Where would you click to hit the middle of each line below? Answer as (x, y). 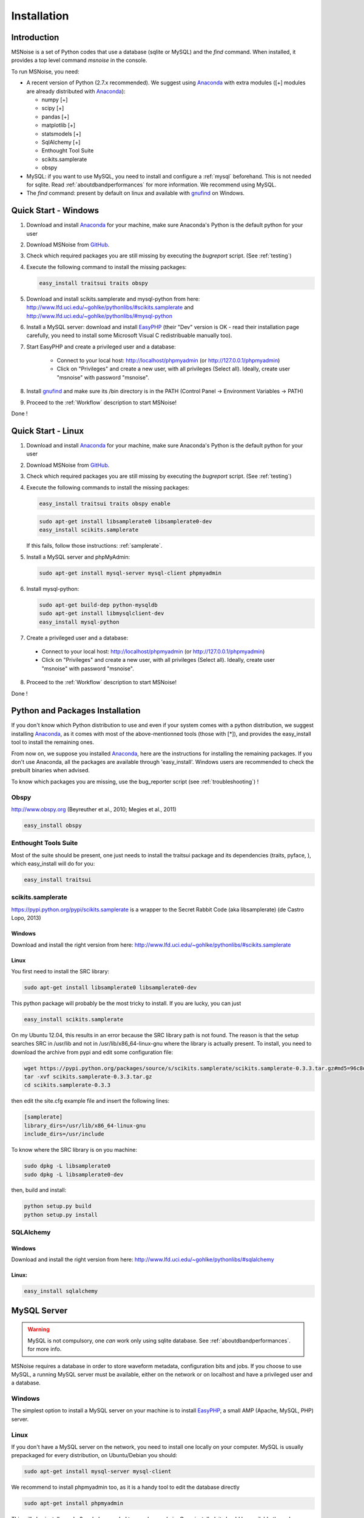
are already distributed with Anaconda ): (76, 91)
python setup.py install (61, 1215)
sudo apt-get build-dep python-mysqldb (98, 605)
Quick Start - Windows (55, 210)
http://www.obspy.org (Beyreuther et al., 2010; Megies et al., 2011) (94, 809)
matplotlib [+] (59, 125)
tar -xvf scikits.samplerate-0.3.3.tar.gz (88, 1077)
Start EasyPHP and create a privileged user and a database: (101, 347)
